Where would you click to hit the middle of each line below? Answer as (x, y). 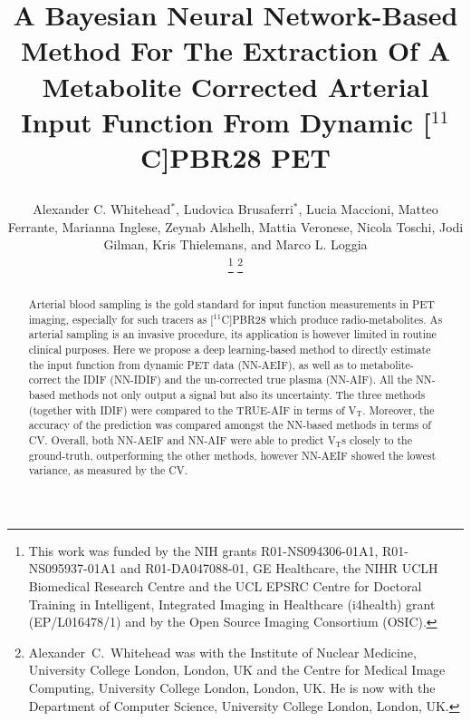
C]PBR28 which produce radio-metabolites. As (332, 319)
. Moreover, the (399, 409)
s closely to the (377, 439)
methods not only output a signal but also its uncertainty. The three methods (242, 394)
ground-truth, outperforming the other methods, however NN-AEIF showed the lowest (232, 455)
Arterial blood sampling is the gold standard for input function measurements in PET (231, 303)
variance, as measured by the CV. (108, 470)
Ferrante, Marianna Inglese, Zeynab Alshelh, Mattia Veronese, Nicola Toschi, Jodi (235, 226)
